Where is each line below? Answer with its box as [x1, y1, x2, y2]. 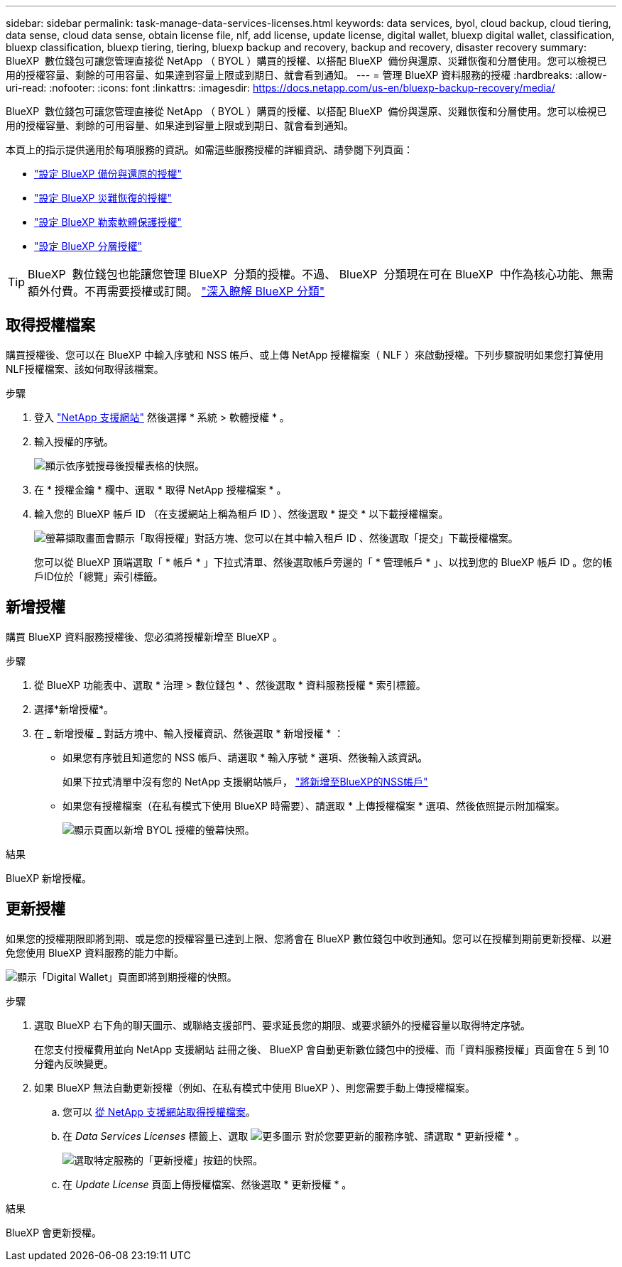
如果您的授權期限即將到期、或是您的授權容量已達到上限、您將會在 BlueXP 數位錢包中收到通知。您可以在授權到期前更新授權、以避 [6, 932, 611, 945]
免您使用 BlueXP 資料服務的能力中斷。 [6, 946, 184, 959]
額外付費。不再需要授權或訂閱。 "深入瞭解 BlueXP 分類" [28, 284, 325, 298]
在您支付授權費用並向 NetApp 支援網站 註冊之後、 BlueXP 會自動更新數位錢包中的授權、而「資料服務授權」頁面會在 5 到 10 [34, 1043, 609, 1055]
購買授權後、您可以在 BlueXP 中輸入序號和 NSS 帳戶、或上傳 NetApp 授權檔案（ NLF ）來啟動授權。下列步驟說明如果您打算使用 [6, 348, 604, 361]
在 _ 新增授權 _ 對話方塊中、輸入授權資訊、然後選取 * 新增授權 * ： [34, 727, 344, 739]
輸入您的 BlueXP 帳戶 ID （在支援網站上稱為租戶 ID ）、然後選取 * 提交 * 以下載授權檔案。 [34, 507, 449, 520]
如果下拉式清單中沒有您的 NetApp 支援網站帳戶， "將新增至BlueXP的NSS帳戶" [62, 775, 428, 788]
